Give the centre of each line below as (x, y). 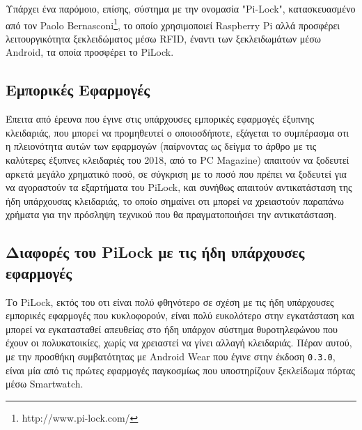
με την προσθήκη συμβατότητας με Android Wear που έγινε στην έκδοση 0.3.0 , (171, 356)
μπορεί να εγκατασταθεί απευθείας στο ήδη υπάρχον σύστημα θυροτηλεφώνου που (172, 329)
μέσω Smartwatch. (45, 384)
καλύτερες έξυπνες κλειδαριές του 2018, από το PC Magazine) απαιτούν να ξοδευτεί (178, 160)
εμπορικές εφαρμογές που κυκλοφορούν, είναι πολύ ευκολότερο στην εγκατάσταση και (180, 315)
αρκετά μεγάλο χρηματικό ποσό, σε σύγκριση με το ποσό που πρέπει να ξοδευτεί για (176, 173)
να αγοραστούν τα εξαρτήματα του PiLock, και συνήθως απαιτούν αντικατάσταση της (179, 187)
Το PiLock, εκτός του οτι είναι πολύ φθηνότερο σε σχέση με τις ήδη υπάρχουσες (170, 301)
